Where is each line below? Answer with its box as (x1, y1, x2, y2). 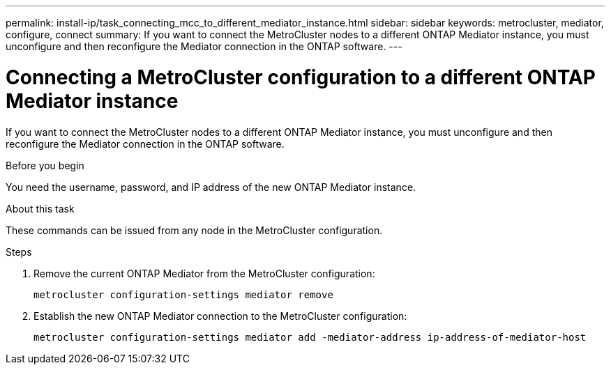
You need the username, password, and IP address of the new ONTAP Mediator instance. (6, 180, 416, 193)
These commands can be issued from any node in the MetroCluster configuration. (6, 224, 383, 236)
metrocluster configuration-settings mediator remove (33, 288, 333, 300)
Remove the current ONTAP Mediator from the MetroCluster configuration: (33, 267, 375, 279)
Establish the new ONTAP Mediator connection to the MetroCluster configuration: (33, 309, 407, 322)
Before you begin (6, 159, 84, 171)
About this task (6, 202, 75, 215)
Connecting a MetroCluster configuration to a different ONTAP (6, 65, 596, 89)
